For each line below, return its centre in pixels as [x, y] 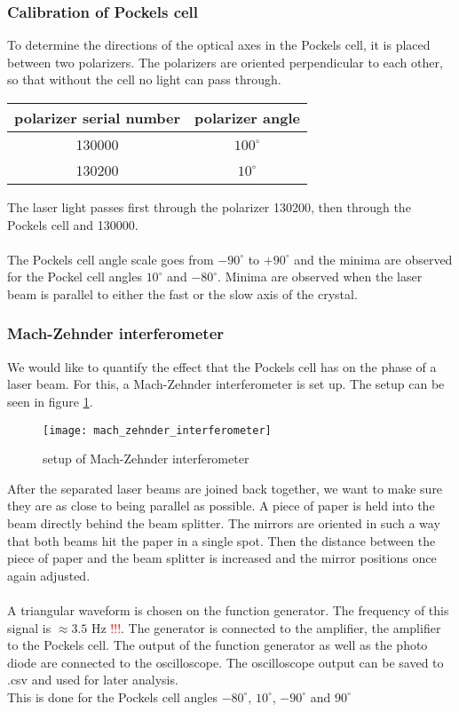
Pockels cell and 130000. [73, 224]
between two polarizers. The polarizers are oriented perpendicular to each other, [225, 62]
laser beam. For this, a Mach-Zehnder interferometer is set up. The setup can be [226, 384]
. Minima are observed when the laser [320, 277]
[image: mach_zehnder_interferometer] [157, 430]
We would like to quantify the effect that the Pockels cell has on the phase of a [222, 366]
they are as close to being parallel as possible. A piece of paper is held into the [221, 506]
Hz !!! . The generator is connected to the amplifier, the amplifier [266, 627]
